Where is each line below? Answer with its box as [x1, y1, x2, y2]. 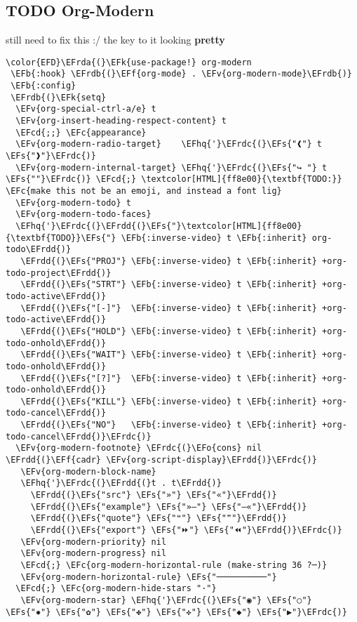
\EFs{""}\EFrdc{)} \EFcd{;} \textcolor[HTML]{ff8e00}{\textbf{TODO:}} [6, 174, 342, 185]
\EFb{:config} [11, 81, 76, 91]
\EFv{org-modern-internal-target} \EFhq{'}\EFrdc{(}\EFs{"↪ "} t [15, 162, 328, 173]
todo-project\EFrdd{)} [6, 267, 112, 278]
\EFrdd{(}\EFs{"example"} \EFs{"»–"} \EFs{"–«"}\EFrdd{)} [30, 501, 307, 512]
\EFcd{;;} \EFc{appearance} [15, 127, 147, 138]
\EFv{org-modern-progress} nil [20, 548, 167, 559]
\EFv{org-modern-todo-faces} [15, 209, 151, 220]
